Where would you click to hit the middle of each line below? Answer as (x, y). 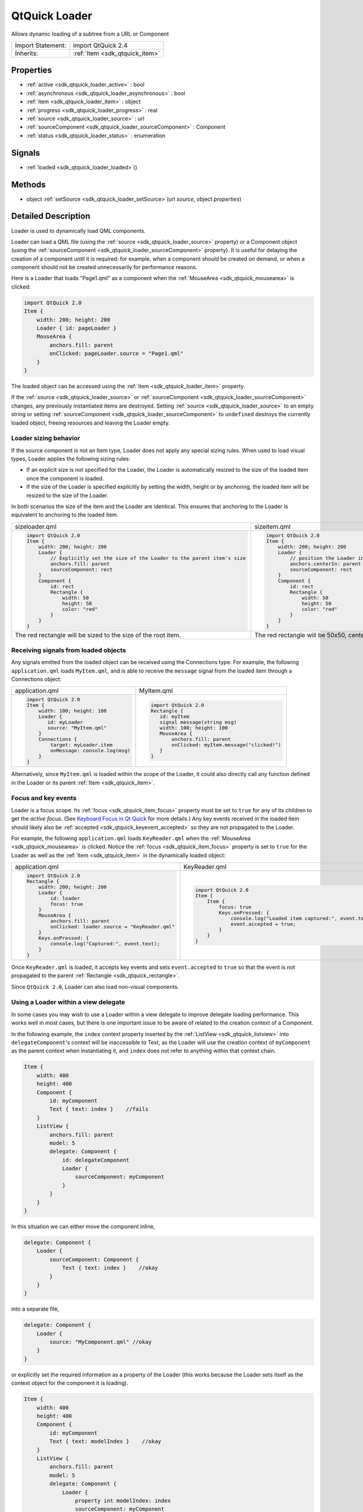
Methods (28, 184)
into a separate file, (35, 1309)
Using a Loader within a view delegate (68, 1002)
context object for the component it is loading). (70, 1383)
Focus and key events (44, 798)
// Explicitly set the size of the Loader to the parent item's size (148, 558)
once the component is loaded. (65, 478)
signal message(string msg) (198, 722)
